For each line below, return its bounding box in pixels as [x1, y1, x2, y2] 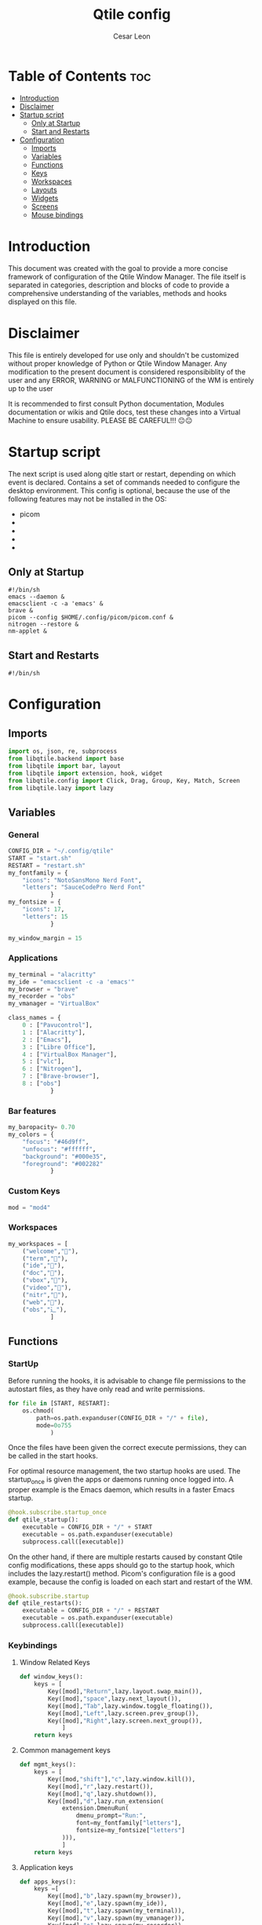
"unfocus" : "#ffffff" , [22, 1145, 96, 1153]
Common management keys [19, 1745, 111, 1755]
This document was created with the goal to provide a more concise [8, 263, 228, 272]
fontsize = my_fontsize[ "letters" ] [75, 1827, 186, 1835]
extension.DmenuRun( [61, 1804, 129, 1813]
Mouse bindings [31, 210, 84, 219]
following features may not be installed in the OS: [8, 494, 167, 503]
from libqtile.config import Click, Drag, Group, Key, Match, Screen [8, 776, 241, 784]
